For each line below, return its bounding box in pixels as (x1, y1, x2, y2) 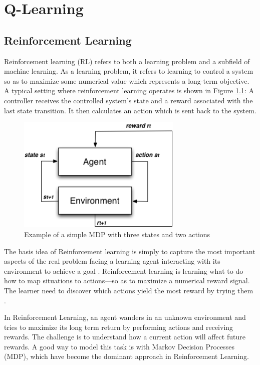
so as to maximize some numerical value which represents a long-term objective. (4, 75, 249, 86)
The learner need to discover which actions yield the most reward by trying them (4, 285, 253, 295)
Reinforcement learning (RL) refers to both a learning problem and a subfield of (4, 56, 250, 66)
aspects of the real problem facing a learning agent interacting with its (4, 256, 220, 266)
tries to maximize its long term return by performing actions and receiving (4, 321, 233, 332)
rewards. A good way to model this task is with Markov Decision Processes (4, 341, 234, 351)
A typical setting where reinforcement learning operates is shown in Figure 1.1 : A (4, 85, 254, 96)
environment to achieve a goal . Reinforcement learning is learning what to (4, 265, 233, 276)
